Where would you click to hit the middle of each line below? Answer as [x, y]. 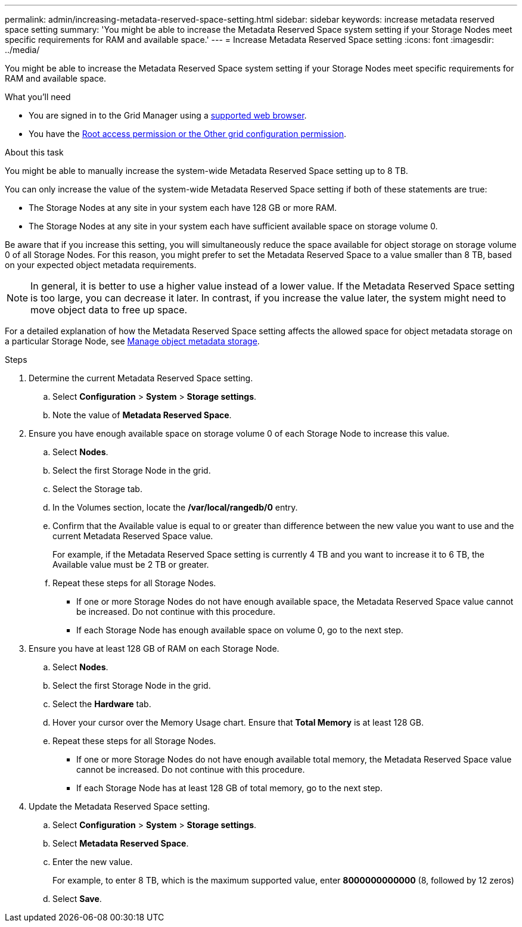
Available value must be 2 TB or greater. [131, 564]
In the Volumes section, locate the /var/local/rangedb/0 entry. [175, 507]
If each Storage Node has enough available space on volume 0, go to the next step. [240, 630]
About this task [34, 152]
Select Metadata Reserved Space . [121, 843]
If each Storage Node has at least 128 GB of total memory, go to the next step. [229, 788]
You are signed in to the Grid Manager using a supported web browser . [168, 115]
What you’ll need [38, 97]
